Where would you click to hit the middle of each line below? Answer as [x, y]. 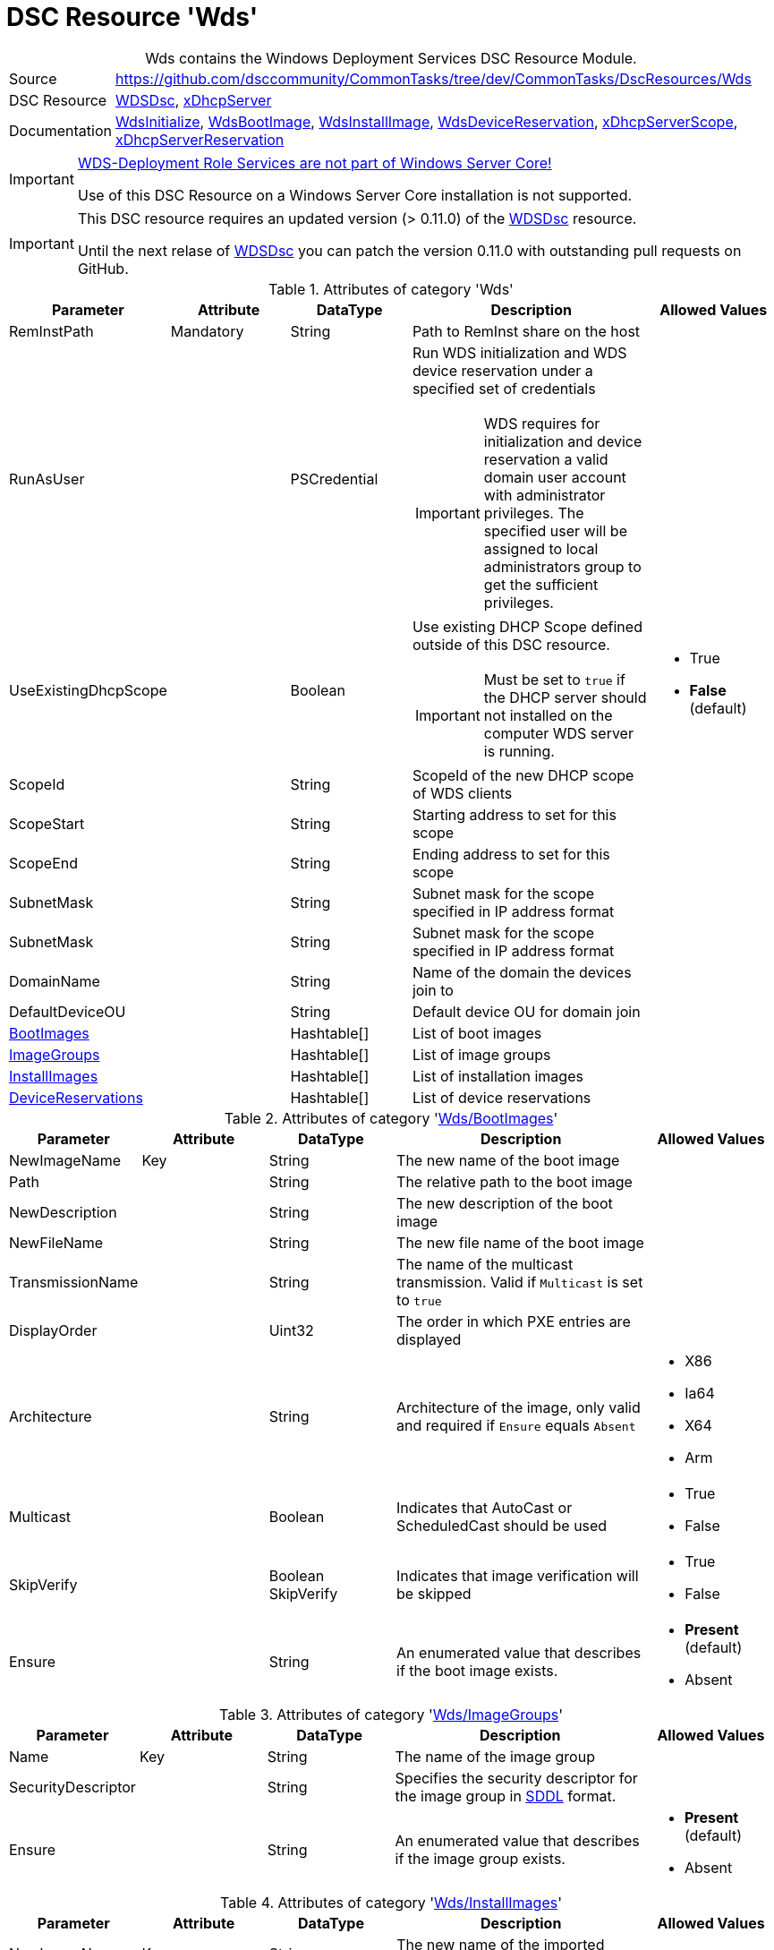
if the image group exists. [480, 1858]
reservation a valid [546, 459]
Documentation [60, 130]
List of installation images [498, 1076]
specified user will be [555, 530]
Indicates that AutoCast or [485, 1507]
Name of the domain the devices [522, 972]
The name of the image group [495, 1756]
